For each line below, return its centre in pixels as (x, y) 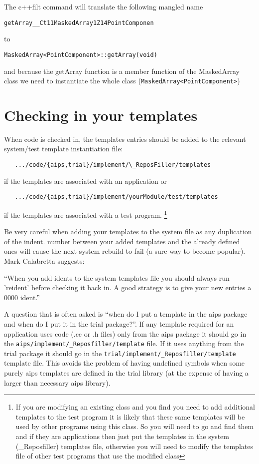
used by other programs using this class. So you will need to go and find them (135, 426)
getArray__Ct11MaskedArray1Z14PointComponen (79, 23)
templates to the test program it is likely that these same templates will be (130, 416)
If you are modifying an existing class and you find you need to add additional (135, 407)
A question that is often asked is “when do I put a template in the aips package (126, 314)
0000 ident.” (22, 297)
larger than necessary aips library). (57, 382)
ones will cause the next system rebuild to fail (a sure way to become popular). (125, 251)
